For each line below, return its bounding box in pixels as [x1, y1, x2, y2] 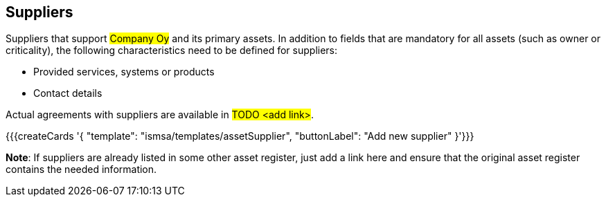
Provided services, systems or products [33, 66, 215, 78]
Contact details [33, 87, 103, 100]
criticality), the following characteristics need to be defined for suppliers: [6, 44, 338, 57]
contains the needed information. [6, 163, 157, 176]
